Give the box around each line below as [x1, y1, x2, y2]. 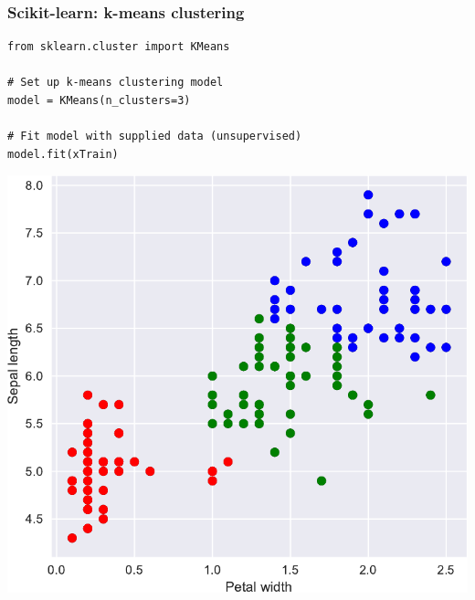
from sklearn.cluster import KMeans [7, 40, 230, 54]
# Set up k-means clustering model [7, 76, 224, 89]
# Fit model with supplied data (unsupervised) [7, 130, 302, 143]
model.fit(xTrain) [7, 147, 119, 161]
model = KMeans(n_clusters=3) [7, 94, 191, 107]
